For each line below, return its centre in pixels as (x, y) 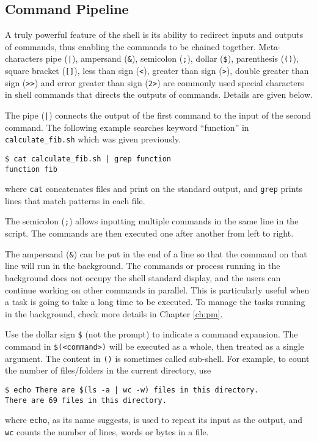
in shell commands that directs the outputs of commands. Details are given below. (159, 94)
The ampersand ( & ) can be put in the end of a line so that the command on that (156, 253)
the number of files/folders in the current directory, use (108, 370)
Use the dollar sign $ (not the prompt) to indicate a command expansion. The (151, 334)
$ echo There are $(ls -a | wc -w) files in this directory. (132, 390)
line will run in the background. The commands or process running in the (143, 266)
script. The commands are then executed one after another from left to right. (149, 233)
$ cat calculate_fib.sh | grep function (88, 159)
